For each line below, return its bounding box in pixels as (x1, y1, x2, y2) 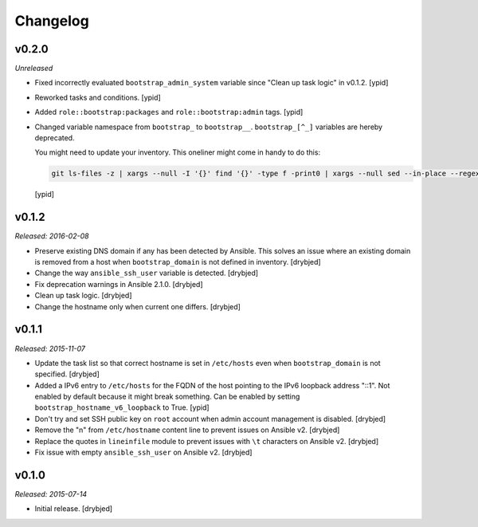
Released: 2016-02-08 (14, 231, 89, 241)
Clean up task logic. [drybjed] (34, 291, 132, 301)
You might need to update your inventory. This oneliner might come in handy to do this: (34, 147, 321, 157)
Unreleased (14, 64, 53, 73)
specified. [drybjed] (34, 369, 100, 379)
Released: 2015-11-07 (14, 344, 86, 353)
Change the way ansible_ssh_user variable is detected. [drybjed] (34, 268, 259, 278)
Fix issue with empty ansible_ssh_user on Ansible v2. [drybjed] (34, 447, 253, 458)
